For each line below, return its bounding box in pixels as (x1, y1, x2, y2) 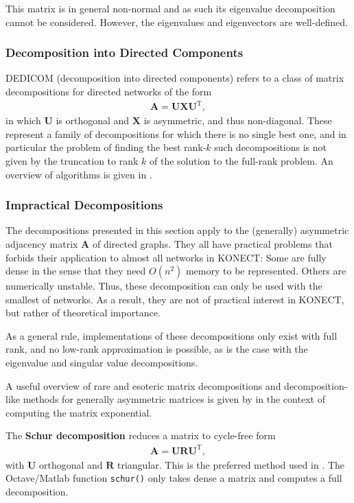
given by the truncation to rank (5, 153, 139, 167)
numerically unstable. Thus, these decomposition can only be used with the (5, 279, 322, 293)
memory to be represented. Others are (185, 264, 346, 278)
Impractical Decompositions (5, 196, 163, 213)
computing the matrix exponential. (5, 405, 152, 419)
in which (5, 113, 41, 128)
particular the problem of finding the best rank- (5, 140, 206, 154)
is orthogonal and (56, 113, 130, 128)
